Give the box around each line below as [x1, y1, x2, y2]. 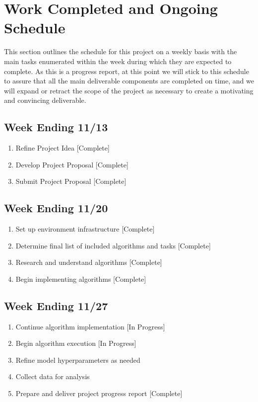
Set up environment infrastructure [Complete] [15, 224, 155, 234]
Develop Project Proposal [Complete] [15, 159, 129, 169]
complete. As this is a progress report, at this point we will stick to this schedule [4, 66, 249, 76]
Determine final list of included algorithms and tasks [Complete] [15, 240, 211, 250]
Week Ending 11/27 [4, 298, 108, 313]
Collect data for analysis [15, 371, 90, 382]
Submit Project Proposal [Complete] [15, 176, 127, 186]
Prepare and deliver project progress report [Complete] [15, 388, 183, 399]
